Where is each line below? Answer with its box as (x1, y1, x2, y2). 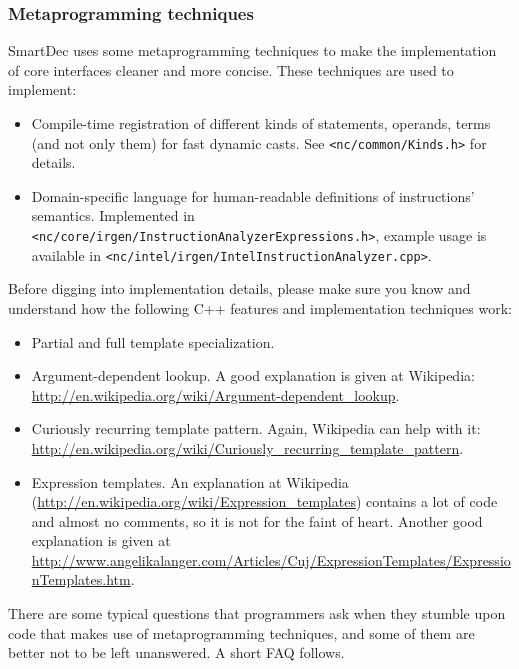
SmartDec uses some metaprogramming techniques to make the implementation (8, 40, 497, 61)
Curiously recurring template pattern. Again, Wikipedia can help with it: (31, 418, 481, 439)
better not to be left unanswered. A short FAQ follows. (8, 642, 345, 663)
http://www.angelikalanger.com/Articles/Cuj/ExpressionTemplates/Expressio (31, 549, 511, 570)
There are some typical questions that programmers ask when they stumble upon (8, 603, 506, 624)
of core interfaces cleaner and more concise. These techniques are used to (8, 59, 454, 80)
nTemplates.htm (31, 569, 131, 590)
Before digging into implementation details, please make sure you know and (8, 278, 471, 299)
